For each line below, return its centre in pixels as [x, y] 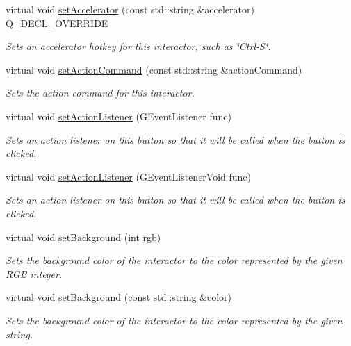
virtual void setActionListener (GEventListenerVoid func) [129, 176]
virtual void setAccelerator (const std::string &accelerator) [130, 9]
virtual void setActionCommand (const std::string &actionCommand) [154, 69]
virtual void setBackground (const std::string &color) [119, 297]
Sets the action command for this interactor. [100, 93]
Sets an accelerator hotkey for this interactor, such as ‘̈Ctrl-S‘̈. [138, 46]
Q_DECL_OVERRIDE [57, 23]
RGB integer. [34, 273]
